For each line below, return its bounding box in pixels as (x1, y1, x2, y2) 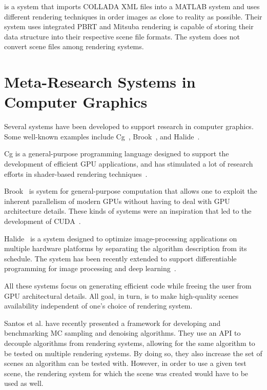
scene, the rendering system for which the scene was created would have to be (4, 367, 249, 378)
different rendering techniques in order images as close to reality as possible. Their (4, 11, 262, 22)
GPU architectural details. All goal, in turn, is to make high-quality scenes (4, 290, 239, 301)
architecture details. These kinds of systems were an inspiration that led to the (4, 206, 252, 216)
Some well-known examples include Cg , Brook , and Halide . (4, 131, 200, 141)
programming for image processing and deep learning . (4, 263, 176, 274)
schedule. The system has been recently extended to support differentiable (4, 253, 237, 263)
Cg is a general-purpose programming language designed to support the (4, 148, 229, 159)
